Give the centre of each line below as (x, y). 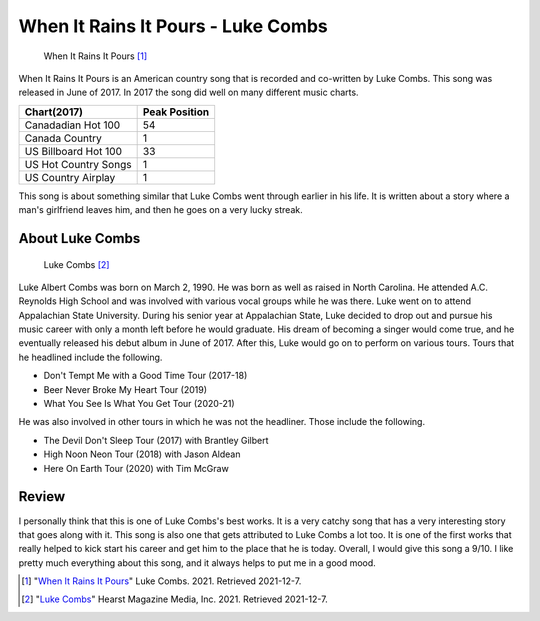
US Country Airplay (70, 177)
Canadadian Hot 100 (72, 125)
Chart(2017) (54, 112)
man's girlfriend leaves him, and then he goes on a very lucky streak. (161, 210)
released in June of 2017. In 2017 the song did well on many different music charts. (188, 92)
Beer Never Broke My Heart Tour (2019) (125, 389)
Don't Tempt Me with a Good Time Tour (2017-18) (145, 376)
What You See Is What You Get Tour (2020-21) (139, 404)
